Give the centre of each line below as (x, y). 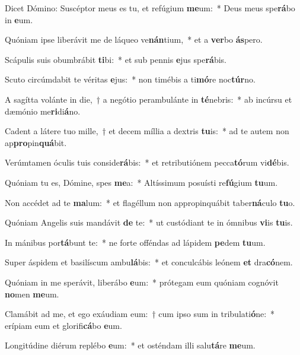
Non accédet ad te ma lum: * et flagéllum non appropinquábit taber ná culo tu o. (150, 202)
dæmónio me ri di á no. (43, 111)
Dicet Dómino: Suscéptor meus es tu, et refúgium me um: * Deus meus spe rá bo (150, 8)
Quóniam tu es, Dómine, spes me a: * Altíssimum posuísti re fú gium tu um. (141, 182)
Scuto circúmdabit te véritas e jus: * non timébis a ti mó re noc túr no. (130, 79)
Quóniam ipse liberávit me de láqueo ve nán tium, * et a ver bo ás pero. (134, 39)
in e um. (19, 19)
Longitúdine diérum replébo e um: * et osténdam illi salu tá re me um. (130, 345)
